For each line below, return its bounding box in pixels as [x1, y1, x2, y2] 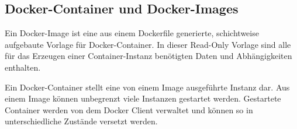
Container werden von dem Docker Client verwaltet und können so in [5, 103, 253, 116]
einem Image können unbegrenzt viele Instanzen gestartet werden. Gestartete [5, 92, 281, 104]
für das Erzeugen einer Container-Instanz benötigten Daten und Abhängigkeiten [5, 50, 292, 62]
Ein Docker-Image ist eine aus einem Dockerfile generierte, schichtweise [5, 27, 259, 39]
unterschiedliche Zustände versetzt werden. [5, 115, 158, 127]
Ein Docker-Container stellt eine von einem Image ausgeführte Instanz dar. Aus [5, 81, 290, 93]
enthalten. [5, 61, 41, 73]
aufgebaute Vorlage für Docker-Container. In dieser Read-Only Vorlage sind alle [5, 38, 291, 50]
